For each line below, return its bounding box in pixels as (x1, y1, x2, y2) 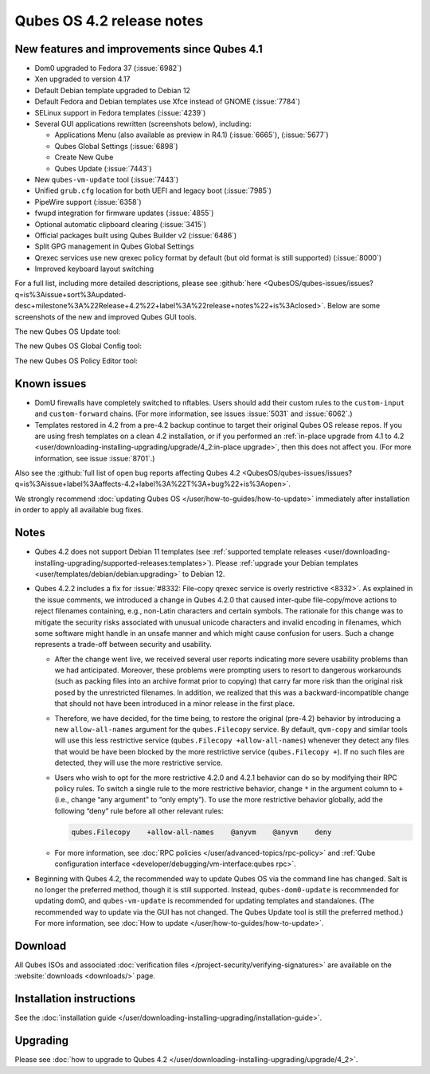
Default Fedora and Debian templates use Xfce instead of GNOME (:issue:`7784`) (34, 96, 301, 107)
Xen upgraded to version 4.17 (34, 74, 131, 84)
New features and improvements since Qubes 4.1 (14, 42, 263, 56)
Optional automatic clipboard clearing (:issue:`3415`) (34, 219, 207, 229)
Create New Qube (54, 152, 114, 163)
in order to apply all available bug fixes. (14, 505, 143, 515)
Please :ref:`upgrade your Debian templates (215, 558, 358, 567)
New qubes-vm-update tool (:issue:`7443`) (34, 174, 179, 184)
